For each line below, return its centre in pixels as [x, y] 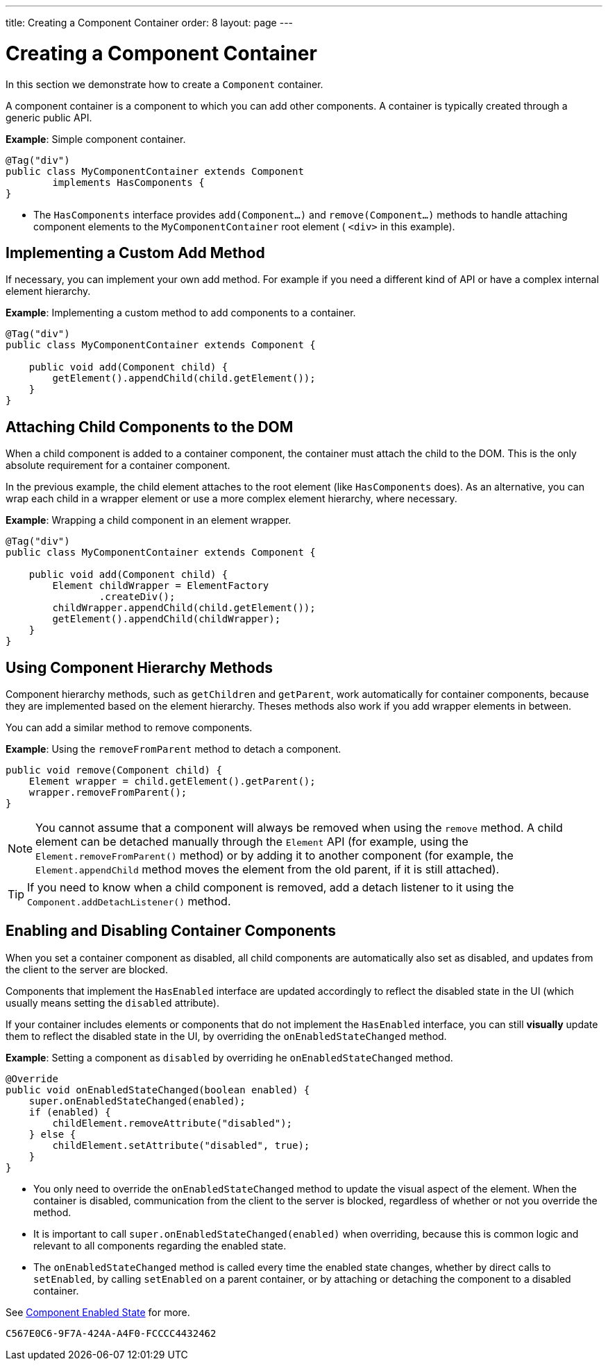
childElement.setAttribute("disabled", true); [181, 1145]
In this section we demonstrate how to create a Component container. [164, 84]
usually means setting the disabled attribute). [112, 1002]
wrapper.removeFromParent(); [108, 793]
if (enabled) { [70, 1112]
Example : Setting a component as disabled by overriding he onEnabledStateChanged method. [229, 1057]
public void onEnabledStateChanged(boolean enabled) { [158, 1090]
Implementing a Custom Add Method [135, 253]
